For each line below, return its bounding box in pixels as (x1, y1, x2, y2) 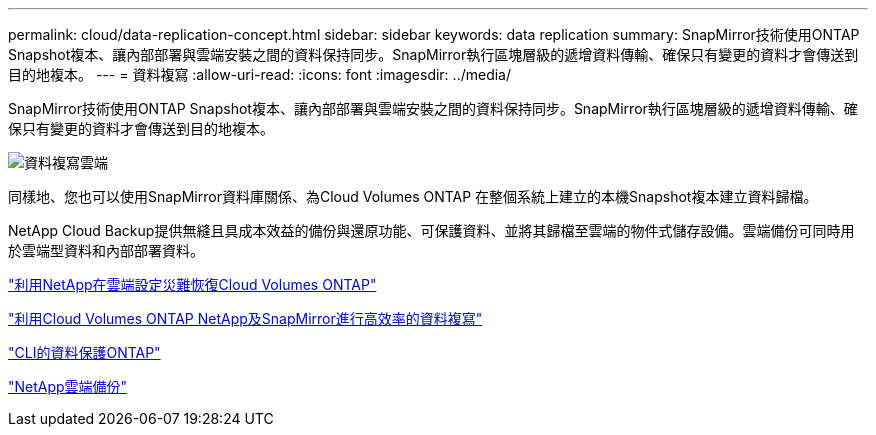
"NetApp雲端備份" (8, 378, 128, 395)
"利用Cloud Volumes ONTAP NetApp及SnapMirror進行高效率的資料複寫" (8, 310, 483, 327)
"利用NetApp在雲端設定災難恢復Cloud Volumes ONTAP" (8, 276, 377, 293)
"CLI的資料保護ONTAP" (8, 344, 161, 361)
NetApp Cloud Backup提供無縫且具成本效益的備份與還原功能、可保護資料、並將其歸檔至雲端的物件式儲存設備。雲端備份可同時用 (8, 222, 855, 239)
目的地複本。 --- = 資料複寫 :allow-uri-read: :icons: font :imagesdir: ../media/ (8, 66, 512, 83)
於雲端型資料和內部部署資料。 (8, 242, 204, 259)
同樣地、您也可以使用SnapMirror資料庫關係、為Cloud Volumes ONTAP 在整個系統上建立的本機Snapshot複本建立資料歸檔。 (8, 188, 818, 205)
